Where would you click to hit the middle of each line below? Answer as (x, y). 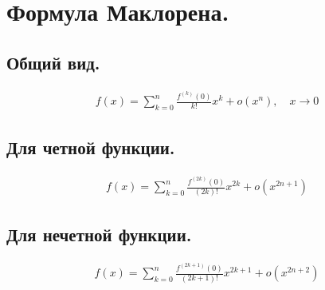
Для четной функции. (91, 147)
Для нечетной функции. (99, 234)
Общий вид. (53, 62)
